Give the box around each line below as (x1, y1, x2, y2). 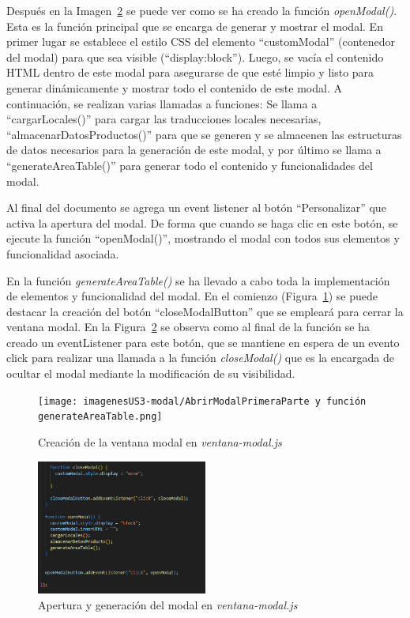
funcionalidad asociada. (6, 245, 119, 262)
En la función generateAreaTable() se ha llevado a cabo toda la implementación (6, 272, 390, 288)
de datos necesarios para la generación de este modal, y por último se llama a (6, 141, 382, 158)
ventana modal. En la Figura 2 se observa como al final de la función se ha (6, 318, 370, 335)
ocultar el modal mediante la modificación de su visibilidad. (6, 365, 295, 382)
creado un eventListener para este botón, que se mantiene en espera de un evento (6, 333, 400, 350)
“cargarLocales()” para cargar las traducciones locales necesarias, (6, 111, 322, 127)
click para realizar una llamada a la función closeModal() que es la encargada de (6, 349, 394, 366)
